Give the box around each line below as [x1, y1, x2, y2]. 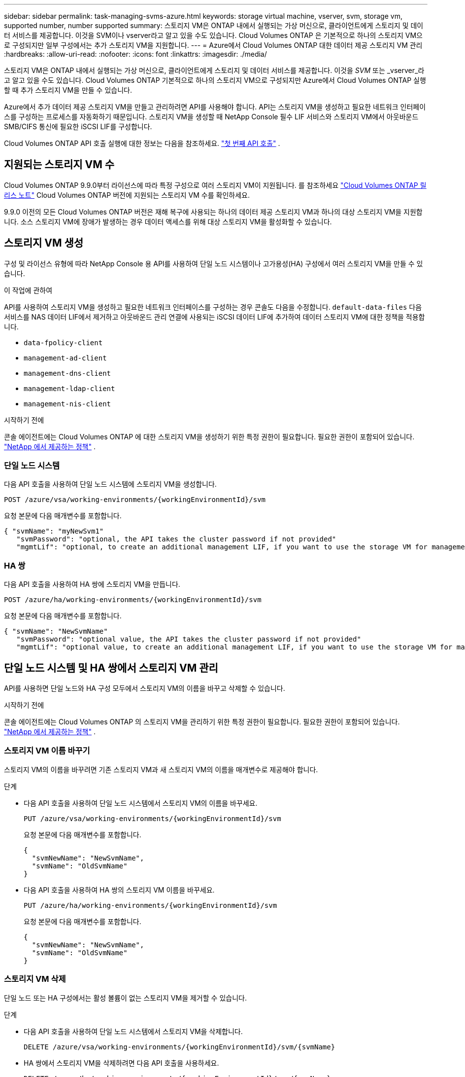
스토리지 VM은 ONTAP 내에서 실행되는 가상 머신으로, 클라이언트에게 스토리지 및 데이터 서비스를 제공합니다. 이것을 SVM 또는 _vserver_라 [4, 66, 425, 74]
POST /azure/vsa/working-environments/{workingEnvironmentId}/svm [4, 496, 266, 504]
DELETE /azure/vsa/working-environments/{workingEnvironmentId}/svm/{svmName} [24, 1042, 335, 1051]
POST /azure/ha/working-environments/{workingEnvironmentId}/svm [4, 596, 262, 604]
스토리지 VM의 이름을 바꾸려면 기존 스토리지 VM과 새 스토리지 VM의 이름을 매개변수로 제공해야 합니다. [4, 765, 318, 774]
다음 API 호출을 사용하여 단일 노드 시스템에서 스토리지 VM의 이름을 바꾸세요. [24, 798, 258, 807]
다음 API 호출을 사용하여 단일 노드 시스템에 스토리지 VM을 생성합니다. [4, 480, 217, 489]
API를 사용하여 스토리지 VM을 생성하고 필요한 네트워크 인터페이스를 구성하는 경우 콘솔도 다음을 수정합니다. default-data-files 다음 [4, 302, 422, 311]
